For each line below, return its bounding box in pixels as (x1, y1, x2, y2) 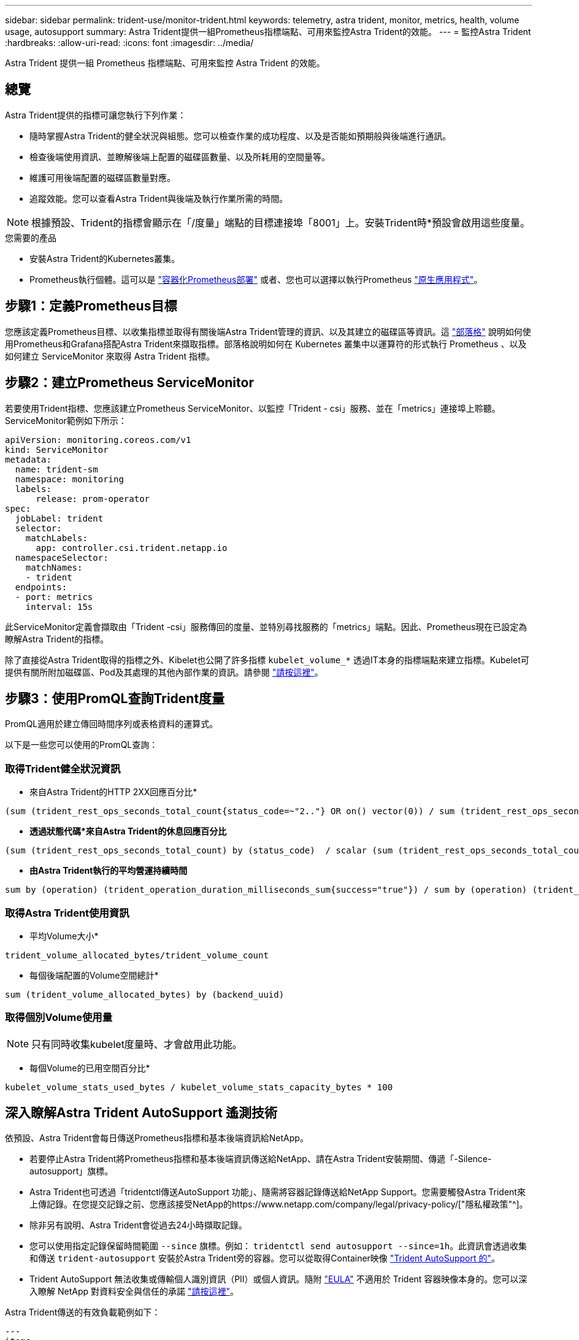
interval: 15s (25, 601, 93, 612)
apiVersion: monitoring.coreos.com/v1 (5, 434, 191, 445)
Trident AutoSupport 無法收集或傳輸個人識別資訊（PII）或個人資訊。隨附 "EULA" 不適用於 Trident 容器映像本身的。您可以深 (29, 1274, 527, 1285)
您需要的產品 (5, 232, 56, 243)
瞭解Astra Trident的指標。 (5, 633, 109, 644)
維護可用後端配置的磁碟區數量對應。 (29, 172, 175, 183)
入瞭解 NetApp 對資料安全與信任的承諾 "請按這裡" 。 (29, 1286, 239, 1297)
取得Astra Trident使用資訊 (5, 906, 129, 919)
